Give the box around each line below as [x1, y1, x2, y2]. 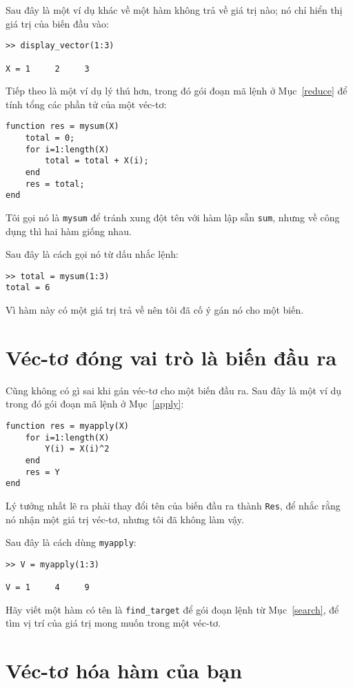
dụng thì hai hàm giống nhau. [6, 223, 132, 238]
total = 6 [6, 283, 50, 293]
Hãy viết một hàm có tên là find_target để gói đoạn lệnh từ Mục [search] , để [6, 602, 339, 616]
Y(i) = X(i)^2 [45, 444, 110, 454]
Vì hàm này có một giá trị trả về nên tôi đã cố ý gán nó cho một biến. [6, 303, 304, 317]
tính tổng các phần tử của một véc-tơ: [6, 97, 167, 111]
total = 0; [25, 133, 75, 143]
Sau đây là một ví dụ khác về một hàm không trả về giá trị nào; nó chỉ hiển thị [6, 3, 343, 17]
